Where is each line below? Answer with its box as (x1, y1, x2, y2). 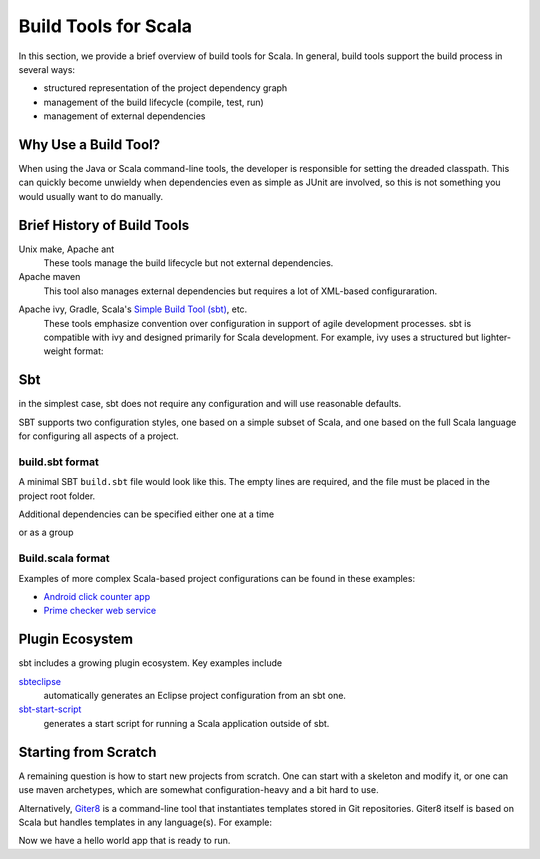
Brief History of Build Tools (18, 216, 190, 234)
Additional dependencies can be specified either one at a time (18, 508, 275, 520)
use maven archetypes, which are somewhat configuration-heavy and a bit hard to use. (18, 784, 379, 796)
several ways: (18, 63, 75, 75)
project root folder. (18, 490, 96, 502)
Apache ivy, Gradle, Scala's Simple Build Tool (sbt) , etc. (18, 303, 248, 315)
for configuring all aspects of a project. (18, 430, 179, 442)
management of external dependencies (43, 110, 206, 122)
